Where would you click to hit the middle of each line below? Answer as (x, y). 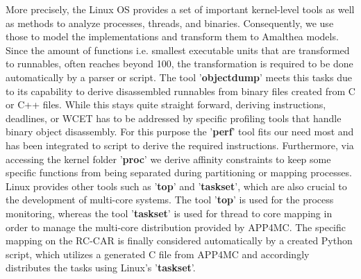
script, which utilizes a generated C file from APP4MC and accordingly (158, 254)
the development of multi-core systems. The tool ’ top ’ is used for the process (170, 200)
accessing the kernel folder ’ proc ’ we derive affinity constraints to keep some (168, 159)
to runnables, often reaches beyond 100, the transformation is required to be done (179, 64)
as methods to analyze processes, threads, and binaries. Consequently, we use (170, 23)
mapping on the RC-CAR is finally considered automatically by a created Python (179, 240)
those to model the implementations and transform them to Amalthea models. (172, 36)
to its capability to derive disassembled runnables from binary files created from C (180, 91)
